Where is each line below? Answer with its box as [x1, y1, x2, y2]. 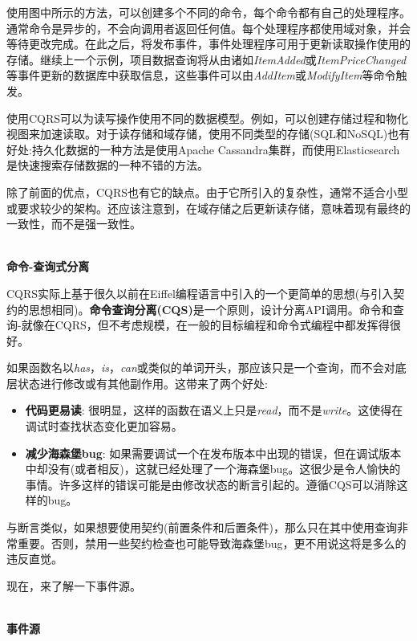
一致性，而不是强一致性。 [6, 215, 141, 232]
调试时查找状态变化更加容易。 [25, 418, 183, 435]
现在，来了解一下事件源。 [6, 577, 141, 594]
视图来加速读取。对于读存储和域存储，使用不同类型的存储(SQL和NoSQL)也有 [6, 125, 411, 142]
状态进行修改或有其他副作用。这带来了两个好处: [17, 374, 268, 391]
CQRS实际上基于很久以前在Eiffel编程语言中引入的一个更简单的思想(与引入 [6, 284, 394, 301]
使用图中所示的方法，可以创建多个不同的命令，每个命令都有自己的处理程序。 [6, 4, 411, 20]
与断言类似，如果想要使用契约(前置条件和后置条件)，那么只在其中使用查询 [6, 519, 397, 536]
